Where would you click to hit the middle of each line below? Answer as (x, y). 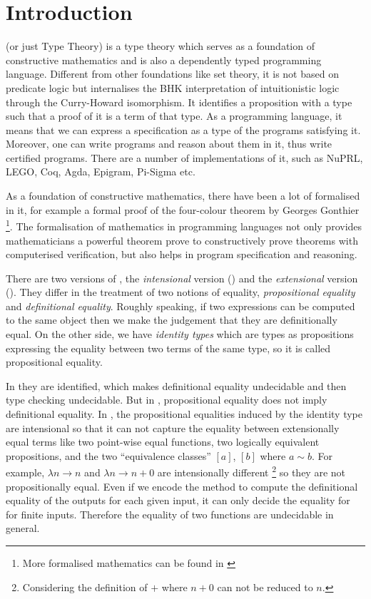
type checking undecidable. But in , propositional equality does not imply (167, 400)
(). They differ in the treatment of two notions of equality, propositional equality (181, 292)
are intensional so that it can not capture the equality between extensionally (173, 428)
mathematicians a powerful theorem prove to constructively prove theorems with (182, 240)
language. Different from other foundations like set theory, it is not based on (172, 74)
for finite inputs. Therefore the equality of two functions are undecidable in (170, 514)
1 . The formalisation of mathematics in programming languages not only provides (184, 225)
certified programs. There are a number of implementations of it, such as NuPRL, (184, 157)
